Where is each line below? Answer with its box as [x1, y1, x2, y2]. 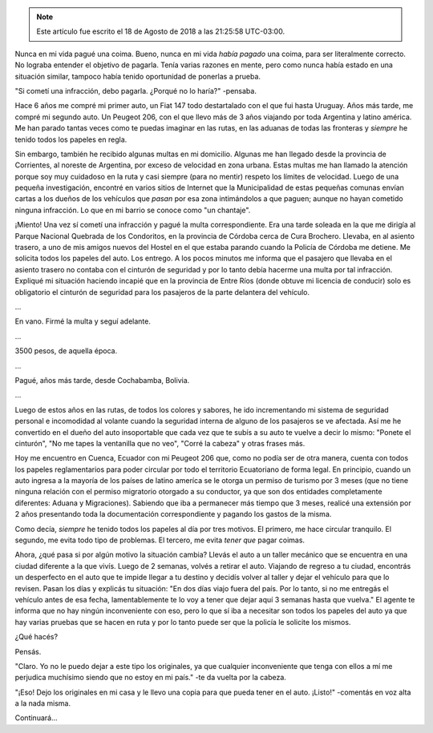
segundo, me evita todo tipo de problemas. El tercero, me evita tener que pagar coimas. [14, 535, 305, 545]
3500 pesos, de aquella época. [14, 346, 118, 356]
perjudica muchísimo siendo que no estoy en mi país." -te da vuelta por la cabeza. [14, 673, 286, 683]
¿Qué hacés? [14, 632, 59, 642]
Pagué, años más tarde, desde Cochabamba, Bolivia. [14, 375, 190, 385]
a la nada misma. [14, 699, 71, 708]
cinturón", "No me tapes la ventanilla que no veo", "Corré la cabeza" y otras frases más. [14, 438, 306, 448]
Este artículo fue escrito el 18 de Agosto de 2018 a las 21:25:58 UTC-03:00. [36, 26, 285, 36]
